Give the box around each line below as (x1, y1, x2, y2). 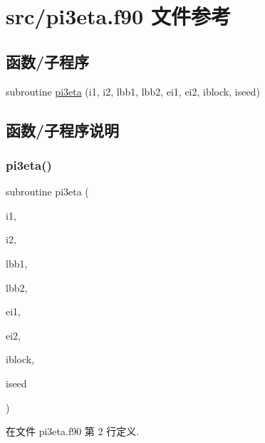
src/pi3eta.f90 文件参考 (6, 1, 231, 31)
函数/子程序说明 (6, 118, 120, 141)
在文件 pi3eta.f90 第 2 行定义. (6, 424, 140, 439)
